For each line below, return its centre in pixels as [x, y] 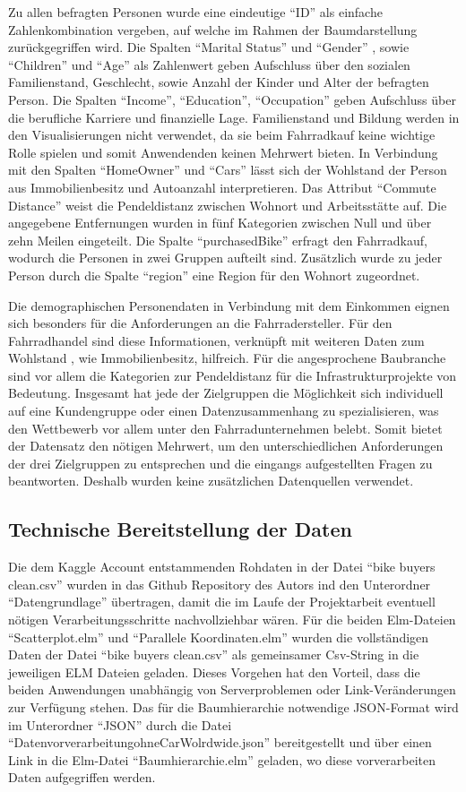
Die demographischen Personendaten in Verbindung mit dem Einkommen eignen [229, 305]
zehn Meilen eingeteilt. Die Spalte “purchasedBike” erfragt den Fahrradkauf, [218, 240]
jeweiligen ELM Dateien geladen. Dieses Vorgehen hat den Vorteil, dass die [214, 671]
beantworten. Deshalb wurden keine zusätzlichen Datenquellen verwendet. [211, 481]
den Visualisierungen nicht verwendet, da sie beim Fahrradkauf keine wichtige [222, 135]
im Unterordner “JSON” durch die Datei [120, 724]
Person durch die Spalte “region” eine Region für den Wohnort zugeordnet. [214, 275]
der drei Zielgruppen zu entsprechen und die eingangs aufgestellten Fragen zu [220, 463]
